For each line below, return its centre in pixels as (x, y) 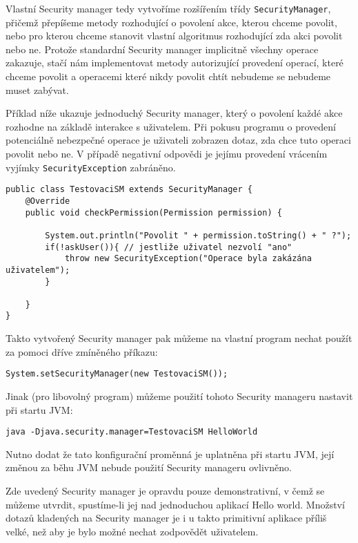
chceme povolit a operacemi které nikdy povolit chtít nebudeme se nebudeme (168, 76)
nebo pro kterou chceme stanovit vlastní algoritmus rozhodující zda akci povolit (174, 36)
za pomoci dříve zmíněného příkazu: (82, 351)
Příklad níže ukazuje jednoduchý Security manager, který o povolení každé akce (174, 113)
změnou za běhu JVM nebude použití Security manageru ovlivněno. (149, 467)
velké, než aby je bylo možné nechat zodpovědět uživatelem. (132, 531)
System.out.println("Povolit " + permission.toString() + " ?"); (198, 235)
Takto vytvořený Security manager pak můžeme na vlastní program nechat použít (179, 338)
